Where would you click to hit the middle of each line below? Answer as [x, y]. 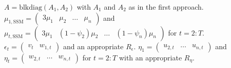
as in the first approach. [166, 7]
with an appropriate [150, 57]
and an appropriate [93, 46]
